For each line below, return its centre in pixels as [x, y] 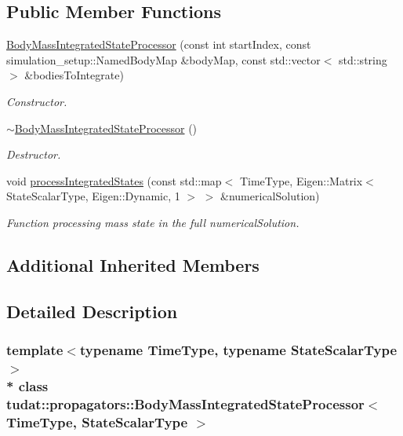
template [35, 350]
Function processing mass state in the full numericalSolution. [153, 222]
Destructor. [34, 154]
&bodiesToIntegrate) [74, 75]
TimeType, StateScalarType [97, 421]
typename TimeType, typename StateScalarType [238, 350]
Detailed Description [92, 311]
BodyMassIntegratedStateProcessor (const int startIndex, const [159, 44]
